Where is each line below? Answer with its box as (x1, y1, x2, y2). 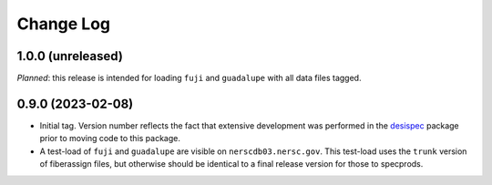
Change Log (16, 14, 111, 34)
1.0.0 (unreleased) (16, 48, 123, 64)
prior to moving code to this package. (39, 133, 181, 144)
